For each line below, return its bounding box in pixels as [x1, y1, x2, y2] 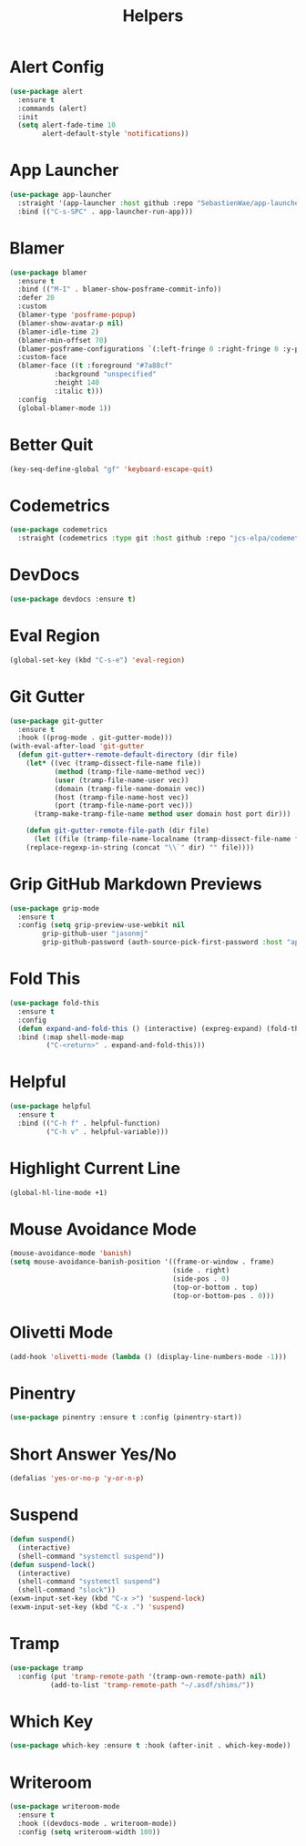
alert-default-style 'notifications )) [42, 129, 189, 139]
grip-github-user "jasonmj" [42, 929, 148, 939]
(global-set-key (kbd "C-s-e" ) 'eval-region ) [9, 655, 185, 665]
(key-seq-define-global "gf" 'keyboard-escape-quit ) [9, 464, 214, 474]
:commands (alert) [17, 104, 88, 113]
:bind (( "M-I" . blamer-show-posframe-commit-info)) [17, 284, 222, 294]
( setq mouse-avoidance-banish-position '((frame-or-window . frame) [9, 1257, 275, 1267]
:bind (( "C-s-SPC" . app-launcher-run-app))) [17, 207, 194, 216]
